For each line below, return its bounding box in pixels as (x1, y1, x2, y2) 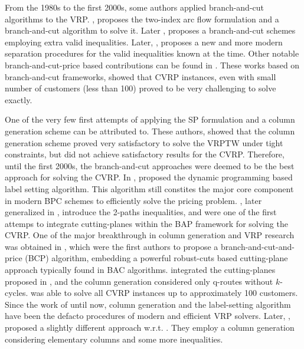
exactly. (5, 93, 32, 106)
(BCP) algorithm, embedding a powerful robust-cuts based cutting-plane (25, 252, 288, 264)
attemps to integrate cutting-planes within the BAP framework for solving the (5, 217, 288, 229)
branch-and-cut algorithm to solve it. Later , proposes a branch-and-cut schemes (5, 24, 296, 37)
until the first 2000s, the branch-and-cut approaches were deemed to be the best (5, 159, 295, 172)
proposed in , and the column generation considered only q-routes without (5, 275, 273, 287)
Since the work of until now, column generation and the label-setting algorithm (5, 298, 291, 310)
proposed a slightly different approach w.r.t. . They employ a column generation (5, 321, 295, 334)
